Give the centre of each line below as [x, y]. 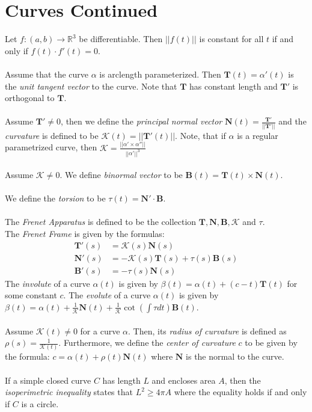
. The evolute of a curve [107, 295]
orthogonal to [30, 98]
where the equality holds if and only [240, 392]
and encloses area [184, 380]
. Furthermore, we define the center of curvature [147, 343]
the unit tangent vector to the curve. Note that [91, 86]
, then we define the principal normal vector [142, 121]
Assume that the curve [47, 74]
